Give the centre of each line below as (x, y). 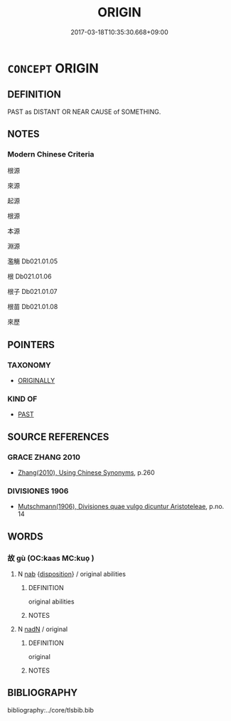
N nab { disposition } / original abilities (72, 574)
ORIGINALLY (36, 381)
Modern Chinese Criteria (51, 154)
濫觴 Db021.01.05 (33, 261)
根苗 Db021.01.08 (33, 307)
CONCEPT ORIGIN (53, 68)
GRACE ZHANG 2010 (44, 457)
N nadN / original (43, 629)
